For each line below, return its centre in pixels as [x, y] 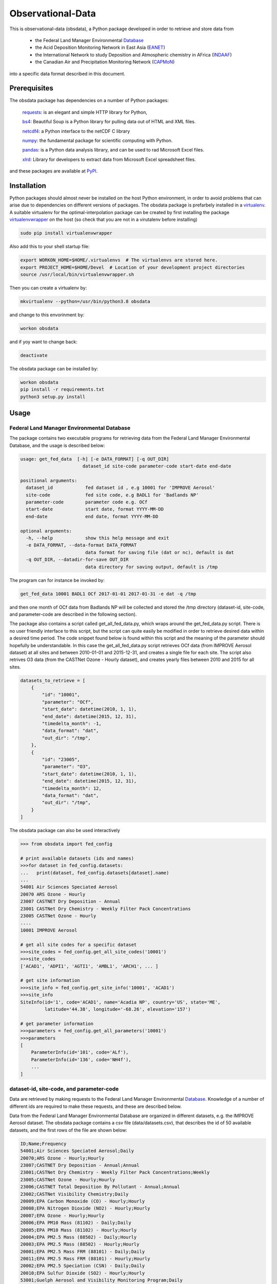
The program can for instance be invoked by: [57, 580]
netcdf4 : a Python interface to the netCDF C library [76, 131]
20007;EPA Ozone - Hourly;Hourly [62, 1215]
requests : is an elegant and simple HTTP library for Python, [85, 112]
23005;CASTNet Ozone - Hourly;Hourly [68, 1179]
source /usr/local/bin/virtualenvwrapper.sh [77, 274]
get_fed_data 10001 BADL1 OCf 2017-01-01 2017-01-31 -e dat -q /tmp [108, 594]
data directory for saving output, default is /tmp [151, 567]
